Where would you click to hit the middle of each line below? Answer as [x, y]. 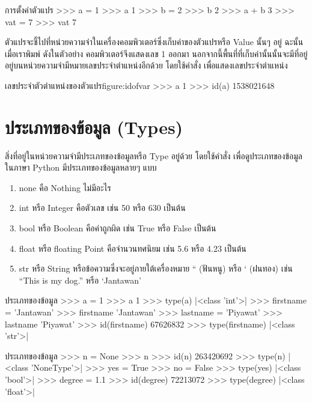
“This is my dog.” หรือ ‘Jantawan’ [80, 280]
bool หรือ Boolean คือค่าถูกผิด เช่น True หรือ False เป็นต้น [118, 228]
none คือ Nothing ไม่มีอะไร [65, 187]
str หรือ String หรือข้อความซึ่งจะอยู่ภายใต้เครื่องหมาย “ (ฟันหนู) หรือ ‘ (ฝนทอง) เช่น [156, 268]
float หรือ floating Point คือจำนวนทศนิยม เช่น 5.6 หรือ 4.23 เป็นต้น [133, 248]
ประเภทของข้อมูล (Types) [94, 126]
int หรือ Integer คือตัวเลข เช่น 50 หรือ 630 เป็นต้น [102, 208]
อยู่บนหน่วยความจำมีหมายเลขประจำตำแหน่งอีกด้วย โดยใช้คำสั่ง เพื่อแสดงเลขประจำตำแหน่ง [146, 65]
